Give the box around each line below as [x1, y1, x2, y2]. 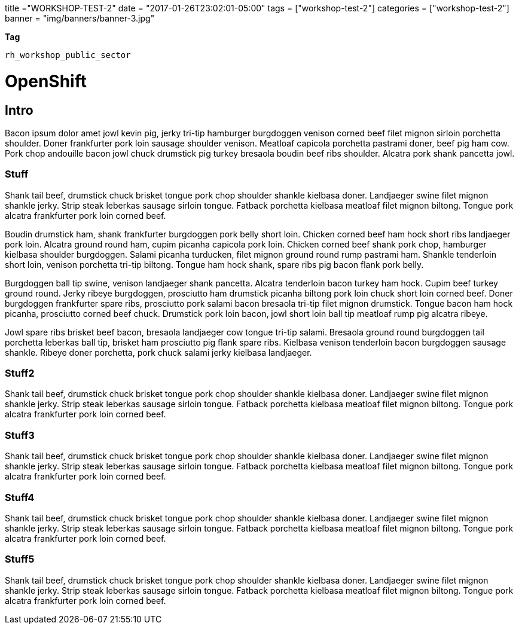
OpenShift [5, 71, 87, 91]
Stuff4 [5, 491, 35, 503]
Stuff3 [5, 429, 35, 441]
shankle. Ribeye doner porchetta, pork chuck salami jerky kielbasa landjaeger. [5, 347, 312, 358]
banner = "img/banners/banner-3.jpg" [5, 13, 155, 23]
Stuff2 [5, 367, 35, 380]
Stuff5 [5, 553, 35, 566]
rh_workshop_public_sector [5, 50, 131, 60]
